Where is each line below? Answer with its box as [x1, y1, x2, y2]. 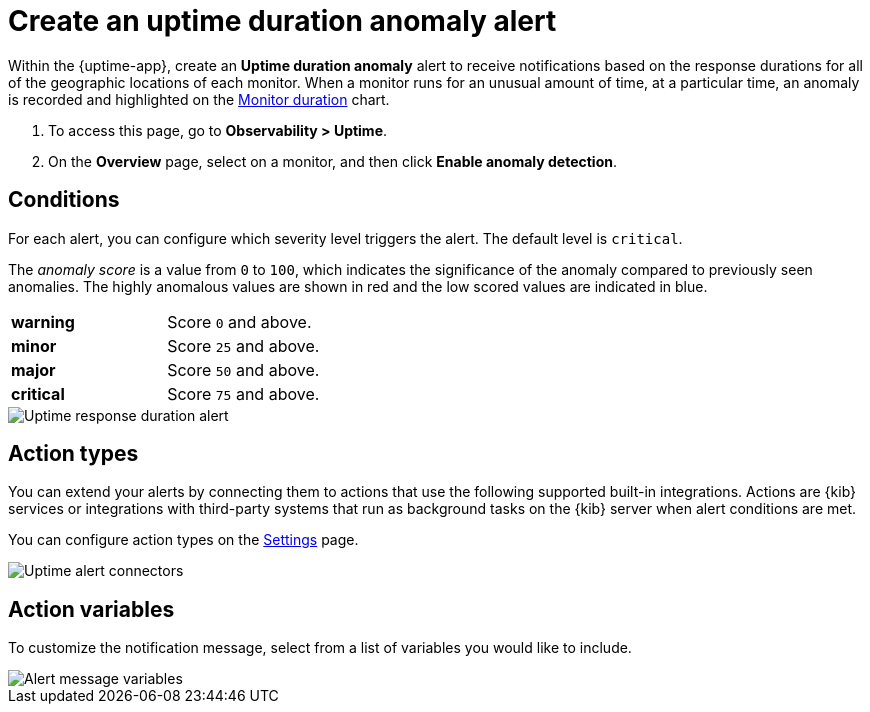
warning [11, 311, 75, 332]
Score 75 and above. [167, 383, 320, 404]
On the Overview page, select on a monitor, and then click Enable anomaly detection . [48, 152, 617, 170]
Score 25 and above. [167, 335, 320, 356]
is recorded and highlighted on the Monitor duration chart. [8, 90, 390, 108]
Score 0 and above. [167, 311, 312, 332]
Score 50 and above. [167, 359, 320, 380]
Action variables [8, 596, 175, 622]
